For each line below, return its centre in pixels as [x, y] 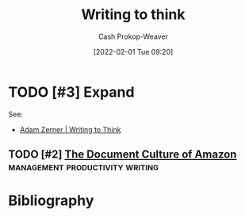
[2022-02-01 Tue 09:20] [133, 51]
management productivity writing [84, 167]
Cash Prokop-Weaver [133, 36]
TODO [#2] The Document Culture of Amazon [122, 155]
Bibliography [51, 201]
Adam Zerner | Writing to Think [70, 129]
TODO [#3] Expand [71, 92]
